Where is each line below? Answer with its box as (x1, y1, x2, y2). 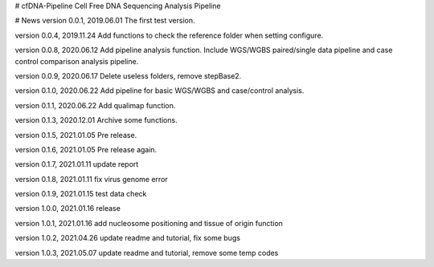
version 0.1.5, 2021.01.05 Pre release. (14, 130, 137, 140)
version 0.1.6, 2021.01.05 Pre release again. (14, 144, 158, 154)
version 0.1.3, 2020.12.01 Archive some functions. (14, 115, 178, 125)
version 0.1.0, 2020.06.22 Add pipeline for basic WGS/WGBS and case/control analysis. (14, 86, 305, 95)
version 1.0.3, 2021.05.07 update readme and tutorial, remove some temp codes (14, 248, 279, 257)
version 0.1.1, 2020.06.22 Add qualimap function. (14, 100, 176, 110)
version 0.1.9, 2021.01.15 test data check (14, 189, 147, 199)
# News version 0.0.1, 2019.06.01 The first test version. (14, 16, 196, 26)
